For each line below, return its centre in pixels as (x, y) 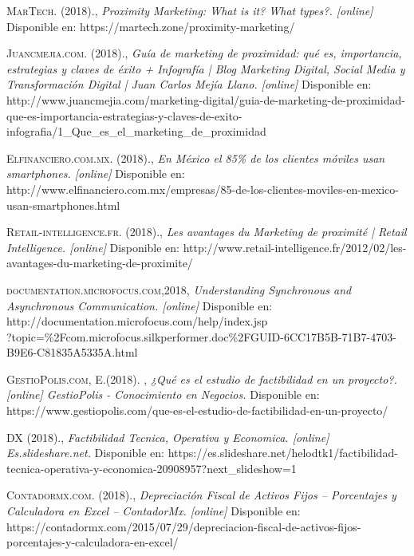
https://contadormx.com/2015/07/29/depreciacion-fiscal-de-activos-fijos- (184, 526)
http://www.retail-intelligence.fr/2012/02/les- (295, 247)
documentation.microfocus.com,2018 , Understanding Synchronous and (179, 289)
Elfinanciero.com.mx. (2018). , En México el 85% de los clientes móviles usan (196, 158)
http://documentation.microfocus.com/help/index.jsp (137, 321)
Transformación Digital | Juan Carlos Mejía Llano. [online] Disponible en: (189, 84)
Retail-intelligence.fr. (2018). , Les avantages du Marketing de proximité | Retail (207, 232)
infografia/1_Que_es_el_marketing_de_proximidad (136, 131)
